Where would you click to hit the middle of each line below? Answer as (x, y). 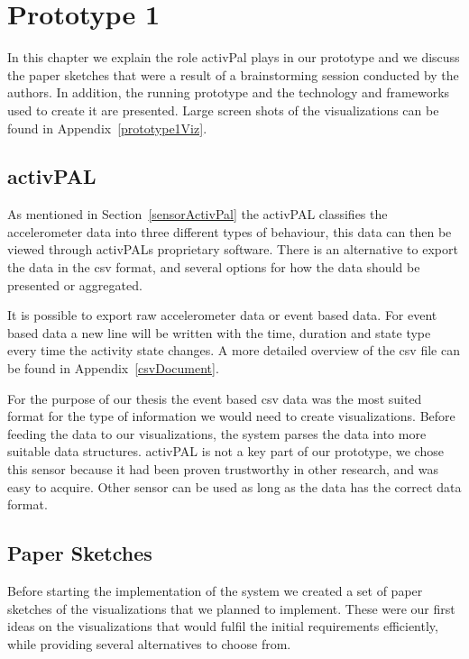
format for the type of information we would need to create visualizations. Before (231, 416)
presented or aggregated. (75, 284)
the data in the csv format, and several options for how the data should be (214, 267)
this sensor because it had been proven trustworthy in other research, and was (223, 469)
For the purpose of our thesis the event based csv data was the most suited (215, 398)
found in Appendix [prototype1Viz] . (107, 128)
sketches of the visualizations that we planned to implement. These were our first (231, 608)
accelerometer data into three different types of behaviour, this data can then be (230, 231)
